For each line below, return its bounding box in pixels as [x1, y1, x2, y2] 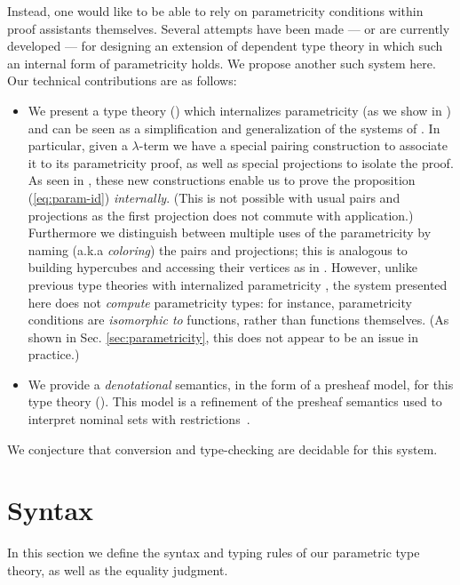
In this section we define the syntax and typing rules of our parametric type [7, 543, 420, 562]
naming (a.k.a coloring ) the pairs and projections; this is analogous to [28, 240, 408, 259]
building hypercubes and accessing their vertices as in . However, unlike [28, 258, 417, 276]
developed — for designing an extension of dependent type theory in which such [7, 36, 443, 55]
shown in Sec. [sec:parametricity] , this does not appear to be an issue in [28, 327, 419, 346]
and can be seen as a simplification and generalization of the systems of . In [28, 118, 440, 137]
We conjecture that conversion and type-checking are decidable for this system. [7, 439, 438, 458]
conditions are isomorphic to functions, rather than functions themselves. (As [28, 310, 449, 329]
